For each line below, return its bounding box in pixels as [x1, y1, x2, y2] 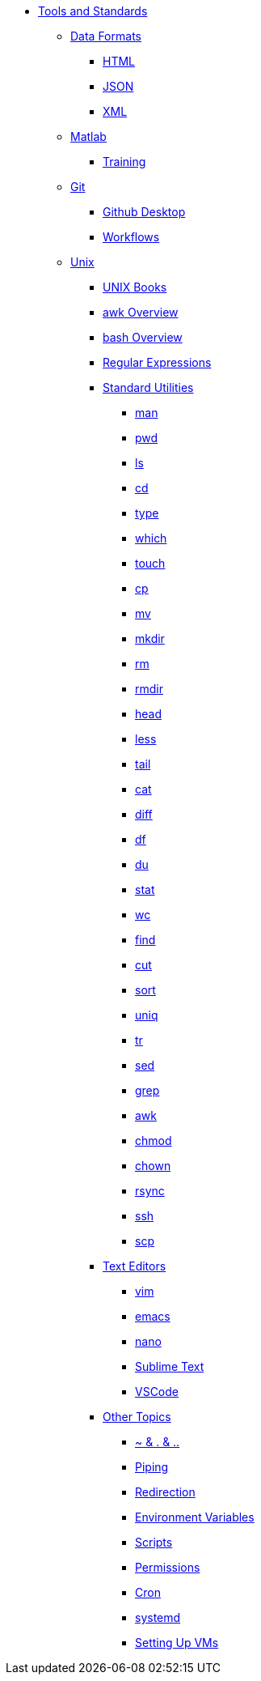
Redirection [135, 1485, 196, 1499]
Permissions [135, 1560, 200, 1574]
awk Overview [103, 305, 179, 319]
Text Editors [103, 1259, 166, 1273]
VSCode [135, 1385, 179, 1398]
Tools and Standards [38, 4, 148, 18]
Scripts [135, 1535, 173, 1549]
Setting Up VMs [135, 1636, 219, 1649]
